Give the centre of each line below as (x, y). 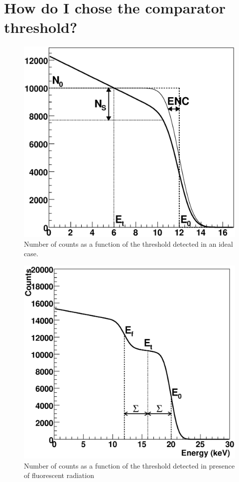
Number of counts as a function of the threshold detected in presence (129, 465)
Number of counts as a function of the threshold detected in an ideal (128, 243)
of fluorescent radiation (59, 475)
